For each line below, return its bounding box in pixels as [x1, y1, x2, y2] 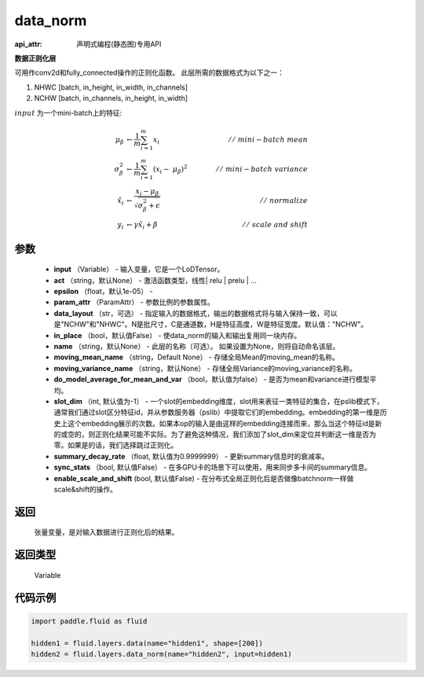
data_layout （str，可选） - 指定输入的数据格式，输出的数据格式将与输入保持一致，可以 [53, 308, 338, 318]
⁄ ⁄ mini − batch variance [217, 164, 308, 173]
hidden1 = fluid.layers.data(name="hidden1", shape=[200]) [31, 638, 263, 648]
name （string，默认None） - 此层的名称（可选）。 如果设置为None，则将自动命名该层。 [53, 341, 340, 351]
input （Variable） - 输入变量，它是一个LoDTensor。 [53, 264, 225, 274]
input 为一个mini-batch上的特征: [14, 108, 122, 117]
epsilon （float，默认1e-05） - [53, 287, 153, 296]
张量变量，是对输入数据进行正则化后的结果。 [34, 528, 179, 537]
